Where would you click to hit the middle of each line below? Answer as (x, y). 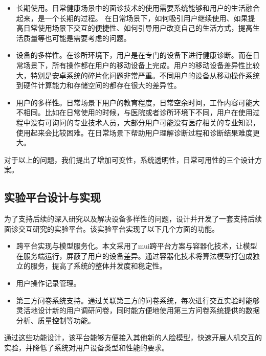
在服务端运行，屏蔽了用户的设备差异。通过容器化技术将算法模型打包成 (134, 255)
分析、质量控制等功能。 (56, 320)
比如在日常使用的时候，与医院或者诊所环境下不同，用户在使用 (149, 112)
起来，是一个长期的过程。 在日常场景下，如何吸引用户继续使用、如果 (132, 18)
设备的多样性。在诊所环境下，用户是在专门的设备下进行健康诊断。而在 (134, 55)
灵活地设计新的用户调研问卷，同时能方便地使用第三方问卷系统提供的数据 (138, 310)
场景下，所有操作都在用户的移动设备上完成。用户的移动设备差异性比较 (141, 65)
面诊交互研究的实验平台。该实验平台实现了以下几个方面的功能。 (112, 228)
